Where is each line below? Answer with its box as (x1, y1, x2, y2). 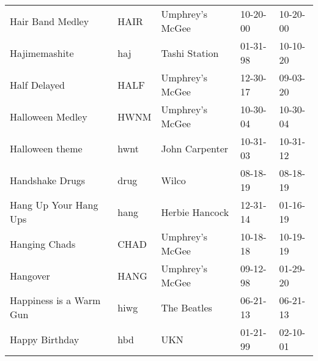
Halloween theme (10, 141, 83, 155)
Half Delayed (10, 77, 65, 92)
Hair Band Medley (10, 13, 89, 28)
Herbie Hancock (161, 204, 229, 219)
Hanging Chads (10, 236, 76, 251)
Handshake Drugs (10, 173, 86, 187)
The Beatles (161, 300, 212, 314)
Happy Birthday (10, 332, 79, 346)
